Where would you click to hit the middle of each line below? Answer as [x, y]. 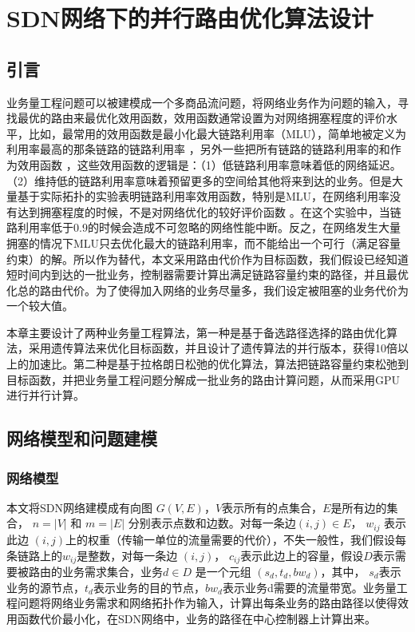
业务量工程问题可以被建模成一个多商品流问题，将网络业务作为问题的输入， [202, 102]
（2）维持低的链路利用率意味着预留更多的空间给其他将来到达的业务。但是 [199, 180]
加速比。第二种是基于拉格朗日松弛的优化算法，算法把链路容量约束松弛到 [218, 364]
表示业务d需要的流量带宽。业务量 [309, 587]
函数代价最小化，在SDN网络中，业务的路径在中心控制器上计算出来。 [196, 618]
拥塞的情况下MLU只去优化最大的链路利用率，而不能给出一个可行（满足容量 [204, 242]
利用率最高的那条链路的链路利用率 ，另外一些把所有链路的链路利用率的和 [198, 149]
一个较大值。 [40, 306]
